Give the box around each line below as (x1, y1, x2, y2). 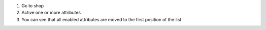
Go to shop (21, 3, 44, 8)
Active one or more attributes (21, 10, 81, 16)
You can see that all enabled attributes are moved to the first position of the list (21, 16, 182, 22)
